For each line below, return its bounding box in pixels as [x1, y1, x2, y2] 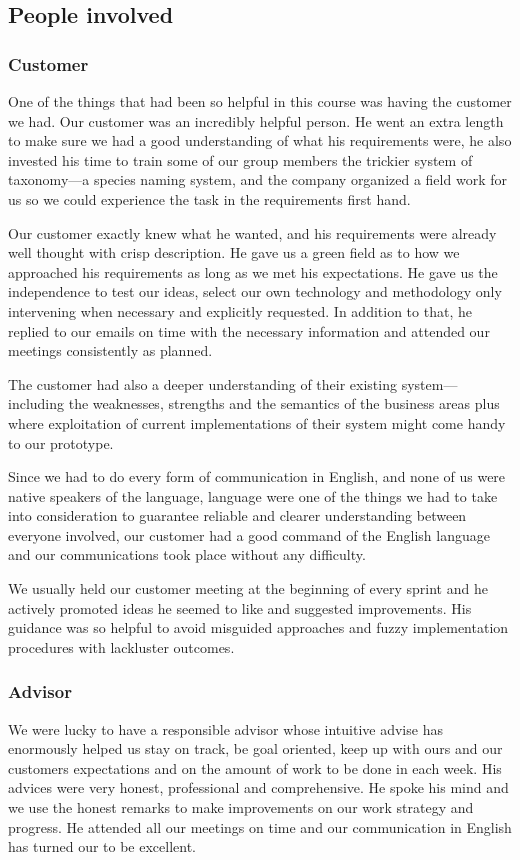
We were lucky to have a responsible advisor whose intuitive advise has [8, 718, 443, 739]
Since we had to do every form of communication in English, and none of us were [8, 466, 506, 487]
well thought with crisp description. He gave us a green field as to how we [8, 242, 460, 263]
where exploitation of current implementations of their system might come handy [8, 412, 506, 433]
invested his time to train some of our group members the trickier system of [8, 149, 473, 170]
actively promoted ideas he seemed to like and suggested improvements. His [8, 597, 472, 618]
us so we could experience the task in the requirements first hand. [8, 188, 411, 209]
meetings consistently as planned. [8, 340, 213, 361]
